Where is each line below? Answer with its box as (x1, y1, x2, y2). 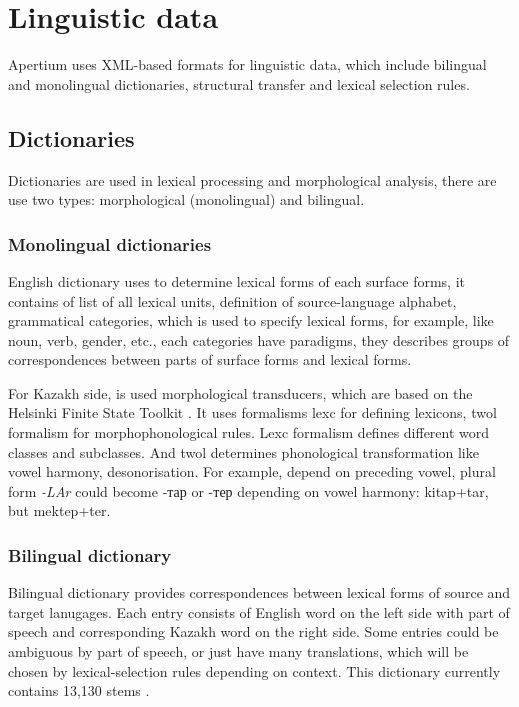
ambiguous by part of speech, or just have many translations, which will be (8, 641, 469, 662)
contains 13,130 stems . (8, 680, 150, 701)
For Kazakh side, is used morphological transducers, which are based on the (8, 382, 473, 403)
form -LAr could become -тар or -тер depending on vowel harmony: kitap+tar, (8, 480, 489, 501)
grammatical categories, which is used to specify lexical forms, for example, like (8, 310, 494, 331)
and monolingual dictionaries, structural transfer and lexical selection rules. (8, 73, 470, 94)
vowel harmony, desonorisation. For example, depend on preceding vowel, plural (8, 461, 496, 482)
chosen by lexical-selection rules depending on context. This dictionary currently (8, 660, 501, 681)
